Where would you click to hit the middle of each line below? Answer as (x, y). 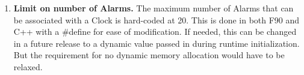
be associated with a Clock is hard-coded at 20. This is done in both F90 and (157, 19)
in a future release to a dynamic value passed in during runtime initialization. (157, 43)
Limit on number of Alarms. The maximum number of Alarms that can (154, 8)
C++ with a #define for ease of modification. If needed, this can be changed (155, 31)
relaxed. (28, 66)
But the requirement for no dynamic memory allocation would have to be (149, 55)
